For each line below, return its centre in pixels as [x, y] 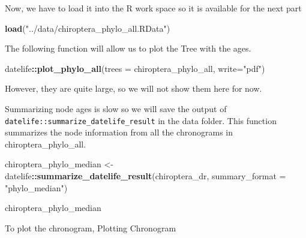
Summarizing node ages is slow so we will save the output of [116, 108]
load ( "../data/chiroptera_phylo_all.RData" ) [88, 28]
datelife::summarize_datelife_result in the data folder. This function [141, 120]
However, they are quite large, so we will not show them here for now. [133, 88]
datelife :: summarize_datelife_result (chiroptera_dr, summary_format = [145, 176]
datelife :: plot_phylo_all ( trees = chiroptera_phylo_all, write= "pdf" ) [135, 68]
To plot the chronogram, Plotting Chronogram [91, 228]
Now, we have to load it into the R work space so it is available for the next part [153, 8]
